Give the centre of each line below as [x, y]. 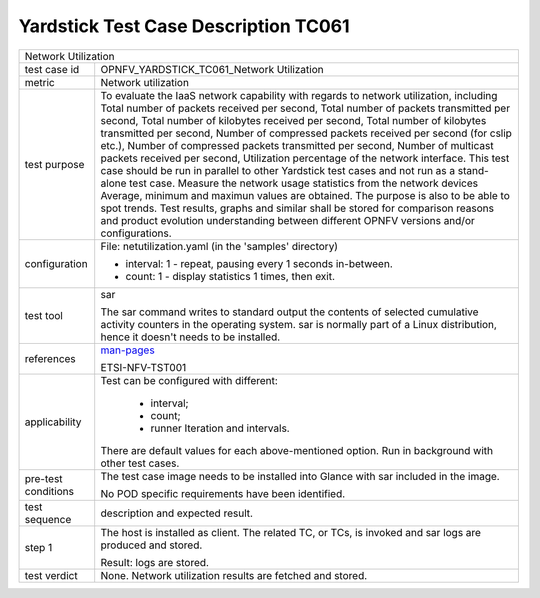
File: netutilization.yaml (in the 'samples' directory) [219, 246]
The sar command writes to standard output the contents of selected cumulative [289, 312]
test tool [44, 315]
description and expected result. [177, 513]
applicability [53, 422]
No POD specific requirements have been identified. [223, 493]
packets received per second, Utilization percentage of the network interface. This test [305, 158]
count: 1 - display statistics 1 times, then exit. [230, 276]
